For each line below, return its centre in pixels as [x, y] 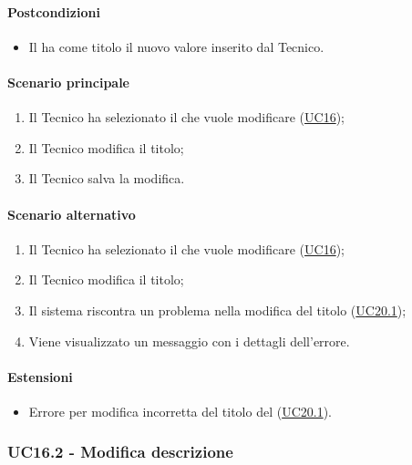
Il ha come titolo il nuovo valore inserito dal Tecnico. [176, 46]
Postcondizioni [54, 11]
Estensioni [40, 376]
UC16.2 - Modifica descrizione [120, 452]
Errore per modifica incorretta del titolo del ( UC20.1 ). [180, 411]
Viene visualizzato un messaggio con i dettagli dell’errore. [189, 341]
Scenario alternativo [72, 214]
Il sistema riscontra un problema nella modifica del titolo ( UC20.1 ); [217, 310]
